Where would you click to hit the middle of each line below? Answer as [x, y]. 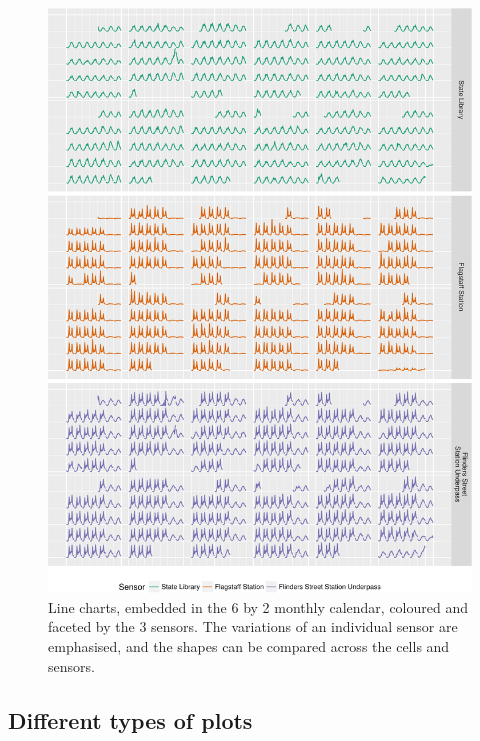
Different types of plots [130, 719]
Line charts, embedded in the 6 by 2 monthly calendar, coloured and [258, 606]
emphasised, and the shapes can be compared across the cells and [249, 645]
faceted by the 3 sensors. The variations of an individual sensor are [253, 626]
